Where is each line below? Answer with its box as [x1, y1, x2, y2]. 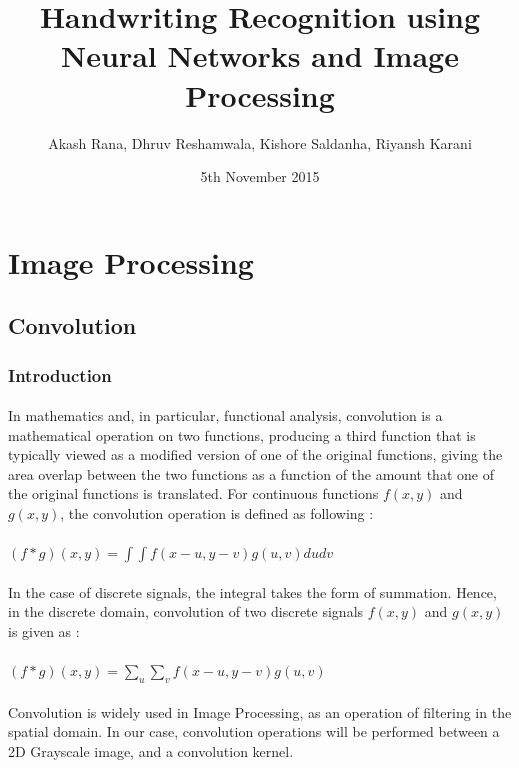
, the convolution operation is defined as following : [60, 503, 374, 524]
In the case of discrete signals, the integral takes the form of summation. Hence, [8, 581, 497, 602]
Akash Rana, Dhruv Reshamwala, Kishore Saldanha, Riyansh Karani [48, 132, 472, 153]
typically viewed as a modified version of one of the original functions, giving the [8, 444, 503, 465]
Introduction [8, 362, 112, 387]
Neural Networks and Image [61, 35, 459, 76]
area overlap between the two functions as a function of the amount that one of [8, 463, 494, 484]
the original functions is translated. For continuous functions [8, 483, 379, 504]
